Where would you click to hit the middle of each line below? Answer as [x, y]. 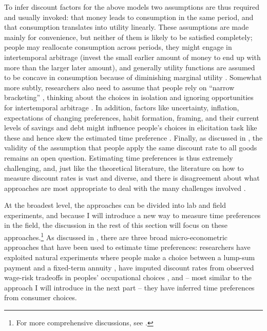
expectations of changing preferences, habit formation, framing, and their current [132, 117]
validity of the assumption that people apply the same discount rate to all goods [131, 148]
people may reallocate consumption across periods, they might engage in [118, 47]
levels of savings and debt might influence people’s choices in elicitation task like [131, 128]
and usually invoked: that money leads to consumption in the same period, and [129, 17]
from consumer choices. [41, 297]
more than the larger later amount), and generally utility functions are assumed [130, 67]
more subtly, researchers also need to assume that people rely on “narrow [119, 87]
